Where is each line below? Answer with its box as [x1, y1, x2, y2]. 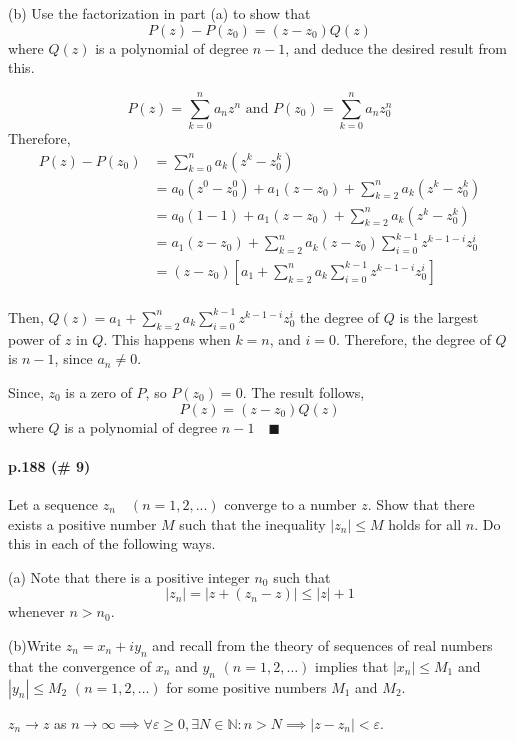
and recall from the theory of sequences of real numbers [152, 634, 493, 655]
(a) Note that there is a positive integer [8, 566, 250, 587]
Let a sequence [8, 493, 99, 514]
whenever [8, 601, 65, 622]
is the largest [399, 306, 479, 327]
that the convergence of [8, 655, 152, 676]
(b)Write [8, 634, 61, 655]
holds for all [388, 513, 462, 534]
